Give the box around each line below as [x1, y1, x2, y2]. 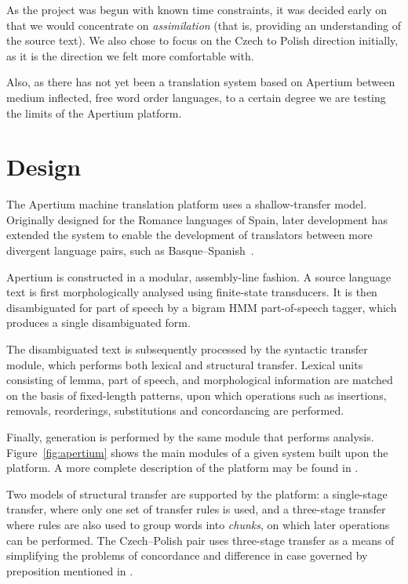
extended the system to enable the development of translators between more [6, 227, 373, 243]
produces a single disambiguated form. [6, 314, 191, 331]
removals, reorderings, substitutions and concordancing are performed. [6, 402, 344, 419]
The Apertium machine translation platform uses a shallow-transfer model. [6, 196, 367, 212]
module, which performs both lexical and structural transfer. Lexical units [6, 356, 363, 372]
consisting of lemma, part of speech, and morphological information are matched [6, 372, 393, 388]
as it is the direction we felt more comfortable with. [6, 47, 254, 63]
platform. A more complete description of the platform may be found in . [6, 459, 359, 476]
